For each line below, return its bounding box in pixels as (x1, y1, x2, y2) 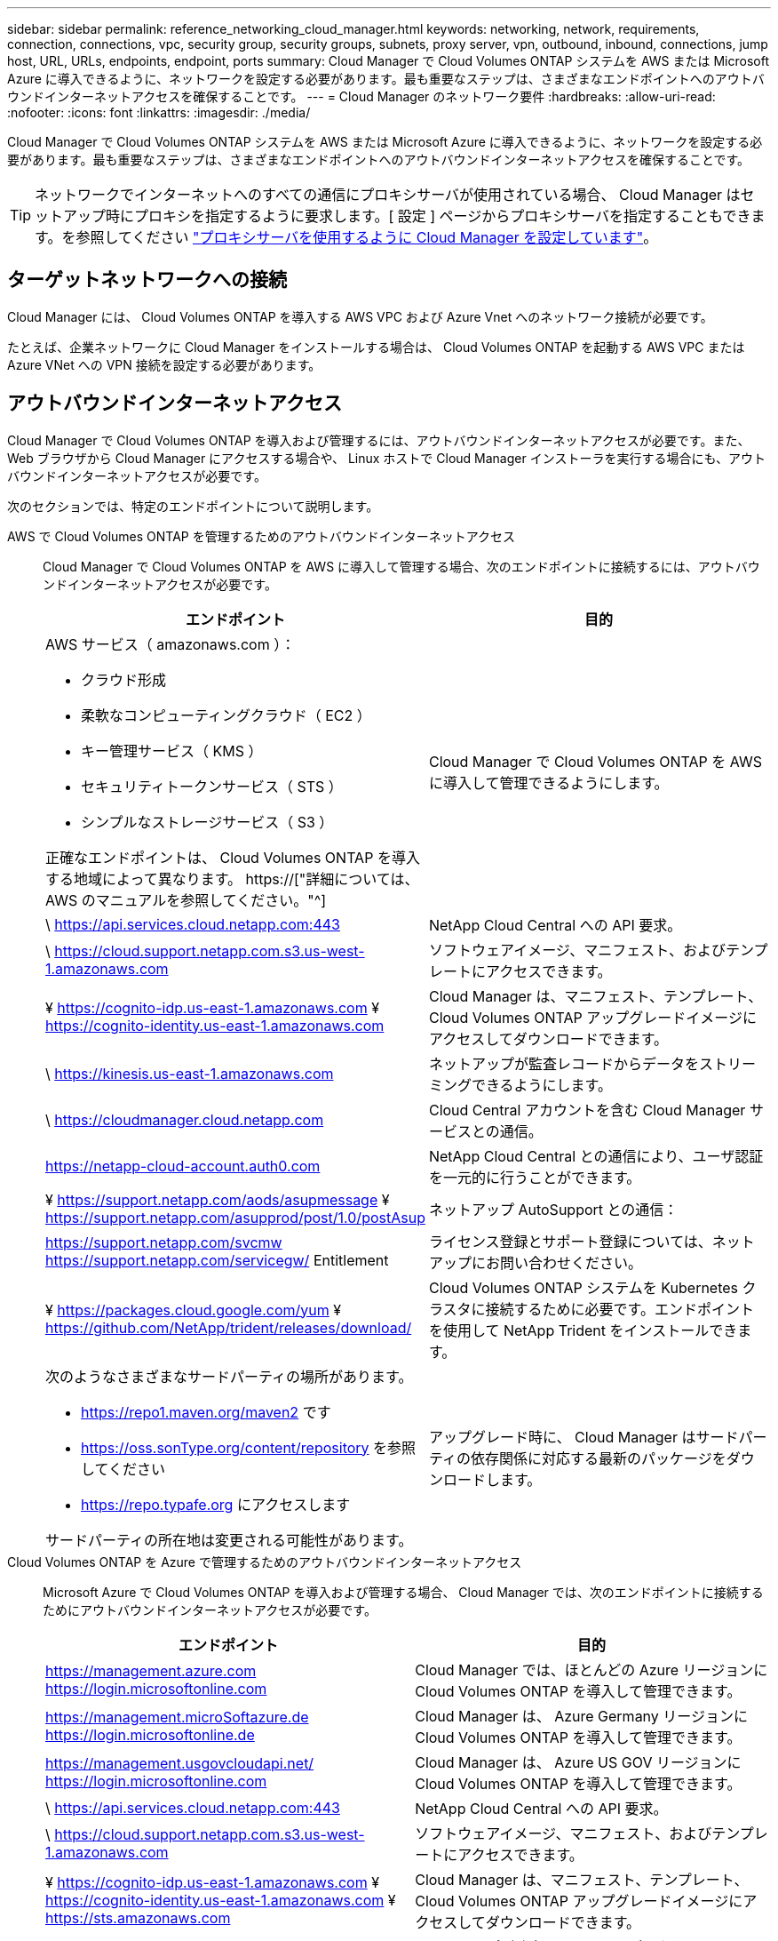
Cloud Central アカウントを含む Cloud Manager (428, 1100, 746, 1119)
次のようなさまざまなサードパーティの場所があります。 (45, 1367, 413, 1386)
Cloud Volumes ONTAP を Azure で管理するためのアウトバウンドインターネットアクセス (7, 1554, 522, 1570)
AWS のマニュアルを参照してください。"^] (45, 891, 327, 909)
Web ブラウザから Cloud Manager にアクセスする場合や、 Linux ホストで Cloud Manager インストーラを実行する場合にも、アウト (7, 450, 766, 466)
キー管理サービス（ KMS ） (81, 741, 263, 760)
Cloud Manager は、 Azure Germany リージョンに (415, 1706, 749, 1725)
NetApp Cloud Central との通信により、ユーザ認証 (428, 1146, 764, 1165)
